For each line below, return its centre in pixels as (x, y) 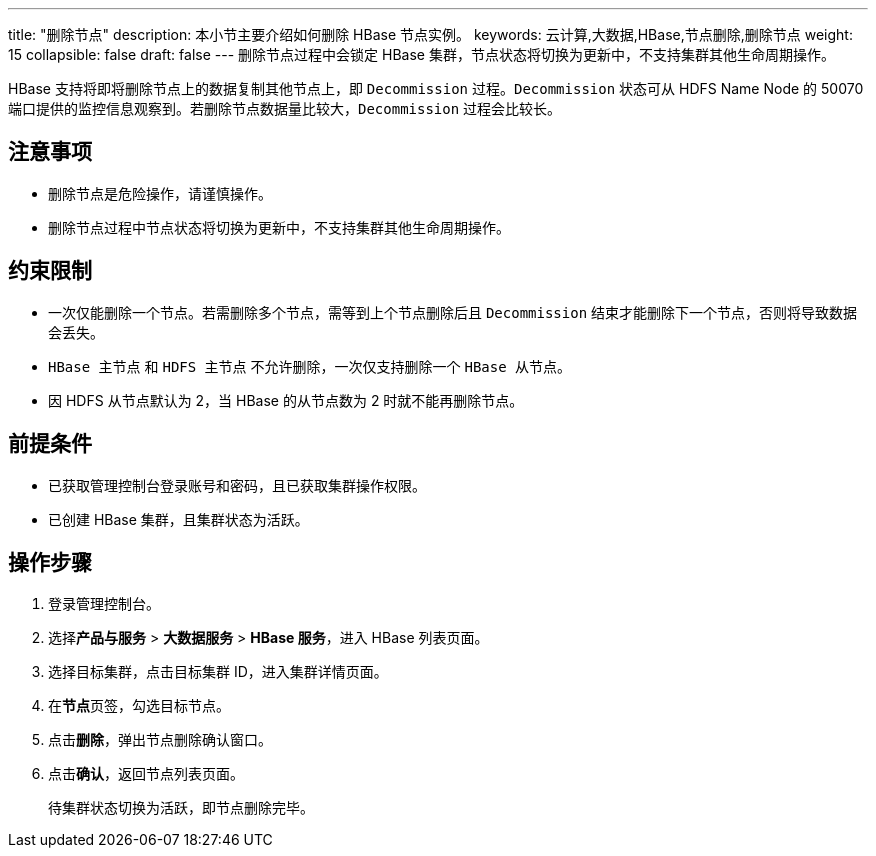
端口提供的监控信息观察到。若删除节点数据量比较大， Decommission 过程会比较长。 (285, 108)
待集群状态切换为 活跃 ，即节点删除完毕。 (181, 808)
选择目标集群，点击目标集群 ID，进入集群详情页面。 (218, 672)
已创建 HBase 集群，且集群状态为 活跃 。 (178, 519)
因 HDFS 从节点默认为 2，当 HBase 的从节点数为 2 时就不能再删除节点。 (286, 400)
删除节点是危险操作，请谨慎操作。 (160, 193)
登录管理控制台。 (104, 604)
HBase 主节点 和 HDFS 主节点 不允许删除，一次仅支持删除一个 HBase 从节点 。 (310, 366)
